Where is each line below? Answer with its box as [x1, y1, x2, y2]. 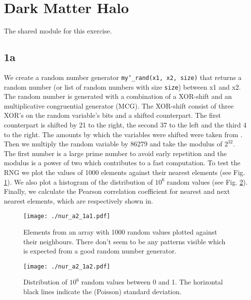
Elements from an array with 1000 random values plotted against [23, 227, 218, 237]
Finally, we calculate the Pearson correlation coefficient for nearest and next [4, 186, 230, 196]
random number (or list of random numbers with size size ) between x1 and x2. [4, 81, 241, 92]
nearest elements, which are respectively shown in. [4, 195, 153, 205]
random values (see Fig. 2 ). [167, 176, 248, 187]
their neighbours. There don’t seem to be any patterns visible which [23, 236, 226, 246]
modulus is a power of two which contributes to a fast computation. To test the [4, 158, 240, 168]
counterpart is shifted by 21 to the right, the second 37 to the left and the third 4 [4, 120, 247, 130]
